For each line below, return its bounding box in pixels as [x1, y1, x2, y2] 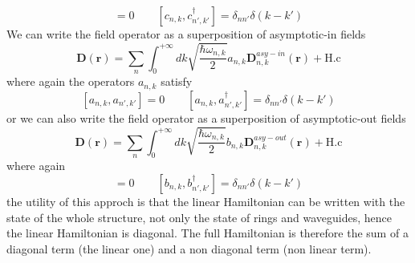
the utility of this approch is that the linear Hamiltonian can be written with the [6, 192, 405, 209]
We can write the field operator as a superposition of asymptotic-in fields [6, 26, 366, 42]
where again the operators [6, 73, 135, 90]
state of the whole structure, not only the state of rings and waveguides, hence [6, 208, 392, 225]
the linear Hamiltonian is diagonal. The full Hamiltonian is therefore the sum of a [6, 225, 409, 241]
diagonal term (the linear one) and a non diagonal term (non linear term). [6, 240, 372, 257]
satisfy [161, 73, 193, 90]
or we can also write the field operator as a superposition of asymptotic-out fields [6, 109, 406, 126]
